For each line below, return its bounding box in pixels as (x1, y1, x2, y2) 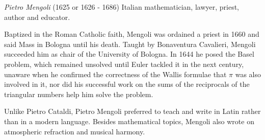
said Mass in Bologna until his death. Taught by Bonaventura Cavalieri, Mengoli (4, 38, 256, 49)
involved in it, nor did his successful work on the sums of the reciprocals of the (4, 79, 250, 89)
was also (235, 68, 261, 79)
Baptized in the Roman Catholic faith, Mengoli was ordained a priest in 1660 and (4, 29, 259, 39)
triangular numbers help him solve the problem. (4, 88, 153, 99)
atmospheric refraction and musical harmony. (4, 126, 145, 136)
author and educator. (4, 11, 70, 22)
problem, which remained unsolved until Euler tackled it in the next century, (4, 58, 244, 69)
